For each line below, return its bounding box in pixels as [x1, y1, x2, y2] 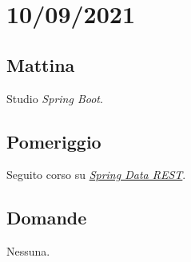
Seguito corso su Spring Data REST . [6, 166, 186, 183]
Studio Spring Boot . [6, 89, 103, 106]
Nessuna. [6, 243, 50, 260]
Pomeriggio [6, 129, 101, 153]
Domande [6, 205, 87, 230]
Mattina [6, 52, 75, 77]
